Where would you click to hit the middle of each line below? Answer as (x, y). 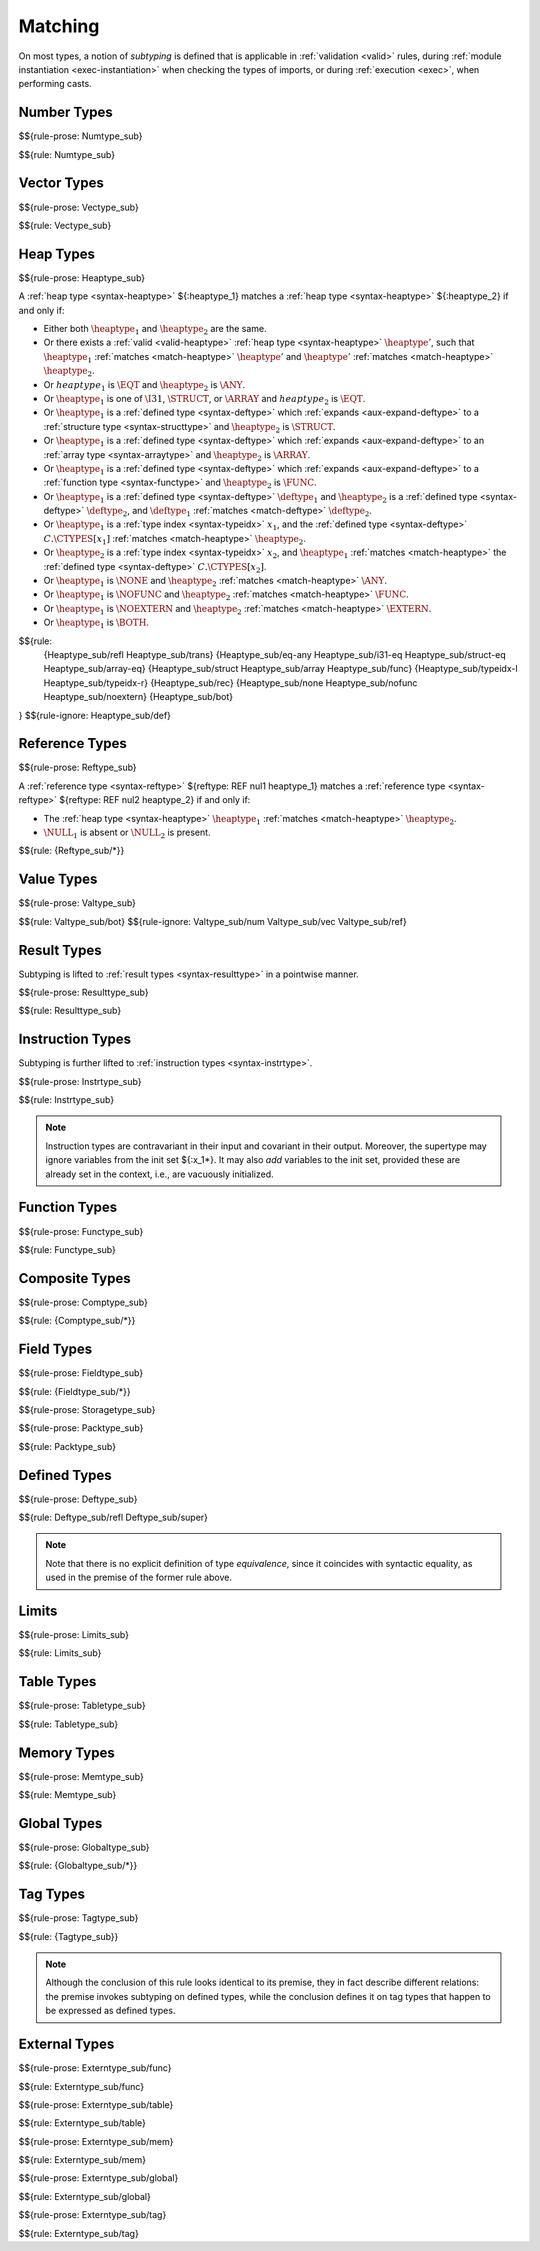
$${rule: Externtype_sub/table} (82, 2123)
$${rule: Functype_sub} (67, 1249)
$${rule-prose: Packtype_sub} (81, 1428)
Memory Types (66, 1752)
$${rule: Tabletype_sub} (68, 1724)
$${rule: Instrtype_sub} (66, 1100)
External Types (66, 2044)
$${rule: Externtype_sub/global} (85, 2196)
